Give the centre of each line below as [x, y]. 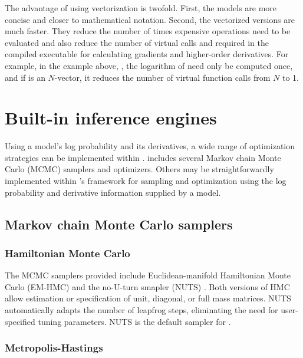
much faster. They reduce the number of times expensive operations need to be [148, 31]
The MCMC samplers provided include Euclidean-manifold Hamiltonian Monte [148, 275]
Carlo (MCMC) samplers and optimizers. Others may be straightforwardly [139, 169]
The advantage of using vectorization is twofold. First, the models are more [141, 8]
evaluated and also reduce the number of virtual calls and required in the [137, 42]
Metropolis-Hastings [54, 348]
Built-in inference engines [111, 118]
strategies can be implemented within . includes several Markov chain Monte [143, 157]
